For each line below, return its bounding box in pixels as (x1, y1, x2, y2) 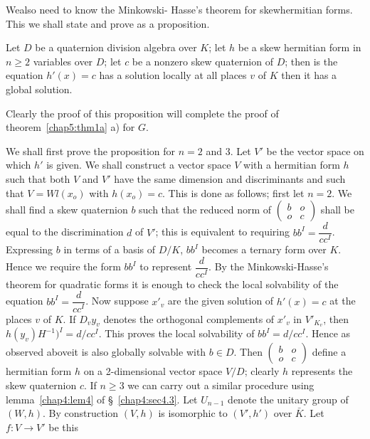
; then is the (285, 53, 338, 68)
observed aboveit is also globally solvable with (6, 344, 206, 359)
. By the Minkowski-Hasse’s (208, 259, 329, 274)
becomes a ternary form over (201, 242, 327, 257)
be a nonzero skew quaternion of (132, 53, 273, 68)
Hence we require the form (6, 259, 121, 274)
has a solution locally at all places (99, 68, 247, 83)
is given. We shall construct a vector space (46, 157, 231, 172)
